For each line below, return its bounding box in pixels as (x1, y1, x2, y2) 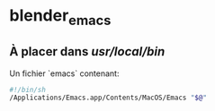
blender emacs (9, 5, 112, 29)
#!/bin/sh (9, 85, 47, 94)
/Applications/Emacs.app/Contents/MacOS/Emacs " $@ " (9, 93, 207, 103)
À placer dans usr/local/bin (9, 44, 166, 59)
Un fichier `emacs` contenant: (9, 68, 120, 79)
